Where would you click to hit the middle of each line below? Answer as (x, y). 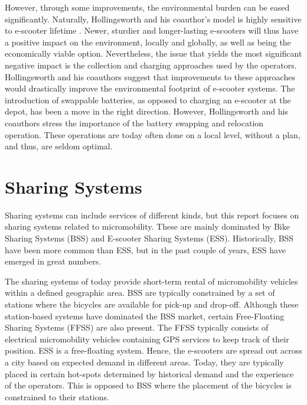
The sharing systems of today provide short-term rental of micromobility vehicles (151, 281)
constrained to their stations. (57, 396)
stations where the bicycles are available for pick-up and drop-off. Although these (152, 304)
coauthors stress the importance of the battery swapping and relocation (134, 123)
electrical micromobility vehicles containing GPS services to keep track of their (147, 339)
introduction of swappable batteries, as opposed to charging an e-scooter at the (148, 99)
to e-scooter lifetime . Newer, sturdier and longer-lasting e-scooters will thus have (152, 30)
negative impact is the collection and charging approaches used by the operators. (151, 65)
